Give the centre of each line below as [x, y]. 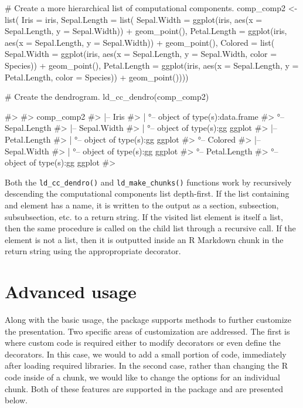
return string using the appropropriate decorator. [93, 251]
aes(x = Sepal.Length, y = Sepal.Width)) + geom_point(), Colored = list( [140, 42]
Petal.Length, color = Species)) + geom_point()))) [97, 77]
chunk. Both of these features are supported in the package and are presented [144, 388]
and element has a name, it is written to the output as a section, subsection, [142, 205]
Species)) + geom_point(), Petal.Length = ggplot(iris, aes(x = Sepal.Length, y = [152, 65]
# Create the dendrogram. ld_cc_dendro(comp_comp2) [107, 97]
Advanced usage [71, 291]
